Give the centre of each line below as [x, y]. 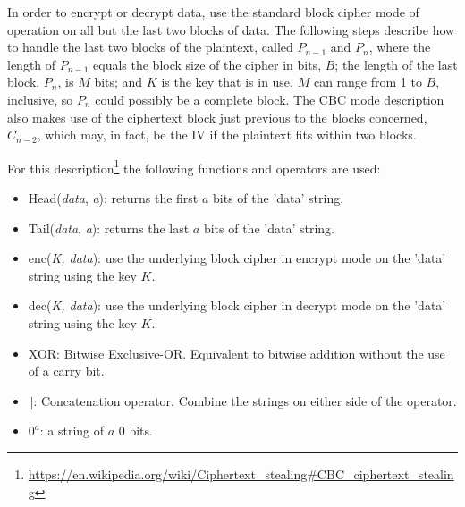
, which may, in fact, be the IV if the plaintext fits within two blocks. [227, 135]
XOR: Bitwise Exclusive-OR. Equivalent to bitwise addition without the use [237, 353]
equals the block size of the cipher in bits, [207, 64]
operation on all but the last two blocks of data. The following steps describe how [231, 29]
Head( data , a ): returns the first [113, 198]
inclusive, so [40, 99]
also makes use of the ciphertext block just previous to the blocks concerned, [217, 117]
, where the [400, 47]
